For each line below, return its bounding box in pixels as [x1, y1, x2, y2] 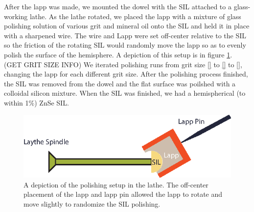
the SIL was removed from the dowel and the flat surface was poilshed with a [4, 78, 236, 88]
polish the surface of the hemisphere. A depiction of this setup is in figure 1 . [4, 49, 232, 59]
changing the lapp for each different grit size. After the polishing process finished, [4, 69, 248, 79]
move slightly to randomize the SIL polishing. [23, 199, 161, 209]
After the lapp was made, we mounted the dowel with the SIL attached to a [4, 1, 231, 11]
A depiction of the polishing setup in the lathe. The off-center [23, 179, 208, 189]
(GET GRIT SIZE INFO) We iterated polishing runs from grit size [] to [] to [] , [4, 59, 242, 69]
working [4, 11, 28, 21]
